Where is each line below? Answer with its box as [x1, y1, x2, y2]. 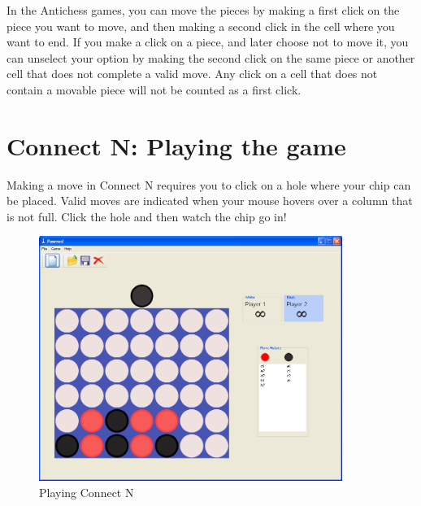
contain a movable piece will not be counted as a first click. [7, 81, 302, 98]
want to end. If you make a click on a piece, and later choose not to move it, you [7, 33, 409, 50]
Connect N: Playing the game [7, 129, 346, 162]
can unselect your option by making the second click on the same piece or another [7, 49, 415, 66]
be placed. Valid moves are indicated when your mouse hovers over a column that [7, 192, 413, 209]
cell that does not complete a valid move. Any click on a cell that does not [7, 65, 378, 82]
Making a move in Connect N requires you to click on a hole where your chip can [7, 176, 411, 193]
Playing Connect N [39, 483, 134, 500]
